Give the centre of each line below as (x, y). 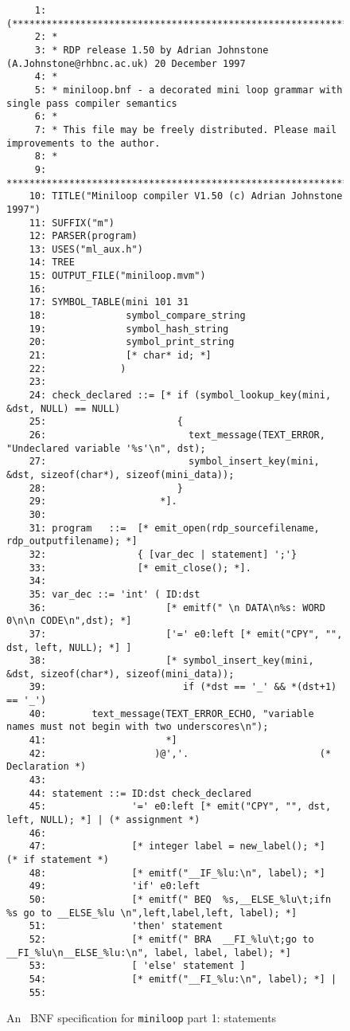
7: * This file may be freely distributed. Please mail (186, 129)
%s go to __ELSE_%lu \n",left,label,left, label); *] (152, 913)
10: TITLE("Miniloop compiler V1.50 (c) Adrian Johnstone (186, 196)
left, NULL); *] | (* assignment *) (103, 820)
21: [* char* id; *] (120, 356)
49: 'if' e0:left (115, 886)
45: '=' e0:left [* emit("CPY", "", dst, (180, 807)
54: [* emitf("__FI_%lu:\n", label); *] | (183, 979)
